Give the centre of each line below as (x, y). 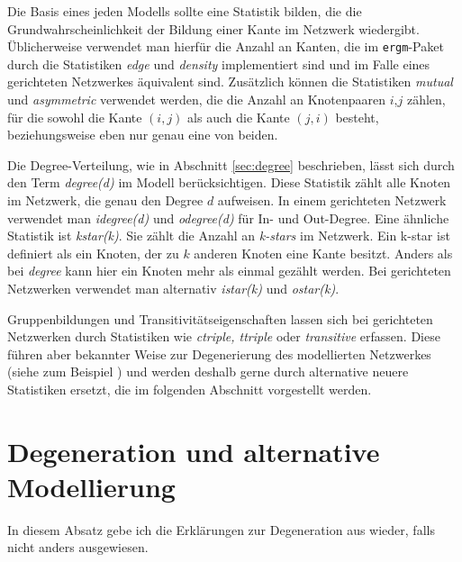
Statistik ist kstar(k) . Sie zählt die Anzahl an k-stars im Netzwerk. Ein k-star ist (229, 236)
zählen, (426, 100)
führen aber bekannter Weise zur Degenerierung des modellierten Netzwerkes (219, 354)
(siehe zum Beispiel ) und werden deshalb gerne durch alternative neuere (208, 372)
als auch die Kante (239, 117)
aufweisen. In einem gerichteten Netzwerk (332, 200)
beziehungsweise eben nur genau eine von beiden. (143, 135)
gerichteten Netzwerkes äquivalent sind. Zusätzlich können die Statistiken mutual (230, 82)
